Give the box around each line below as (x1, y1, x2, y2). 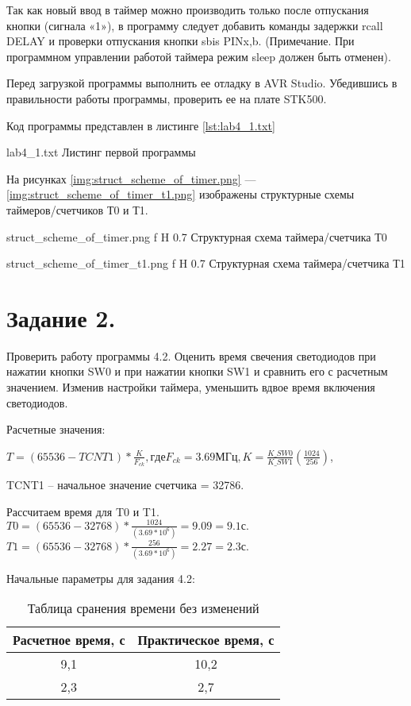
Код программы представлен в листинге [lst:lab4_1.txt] (6, 117, 275, 133)
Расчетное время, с (13, 631, 125, 650)
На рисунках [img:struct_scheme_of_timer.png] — (6, 170, 256, 187)
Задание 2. (6, 301, 116, 334)
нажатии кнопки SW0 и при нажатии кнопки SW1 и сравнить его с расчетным (6, 363, 388, 380)
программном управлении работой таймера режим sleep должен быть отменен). (6, 48, 391, 64)
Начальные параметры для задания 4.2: (6, 569, 195, 586)
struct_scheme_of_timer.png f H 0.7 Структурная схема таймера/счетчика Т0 (6, 228, 387, 245)
